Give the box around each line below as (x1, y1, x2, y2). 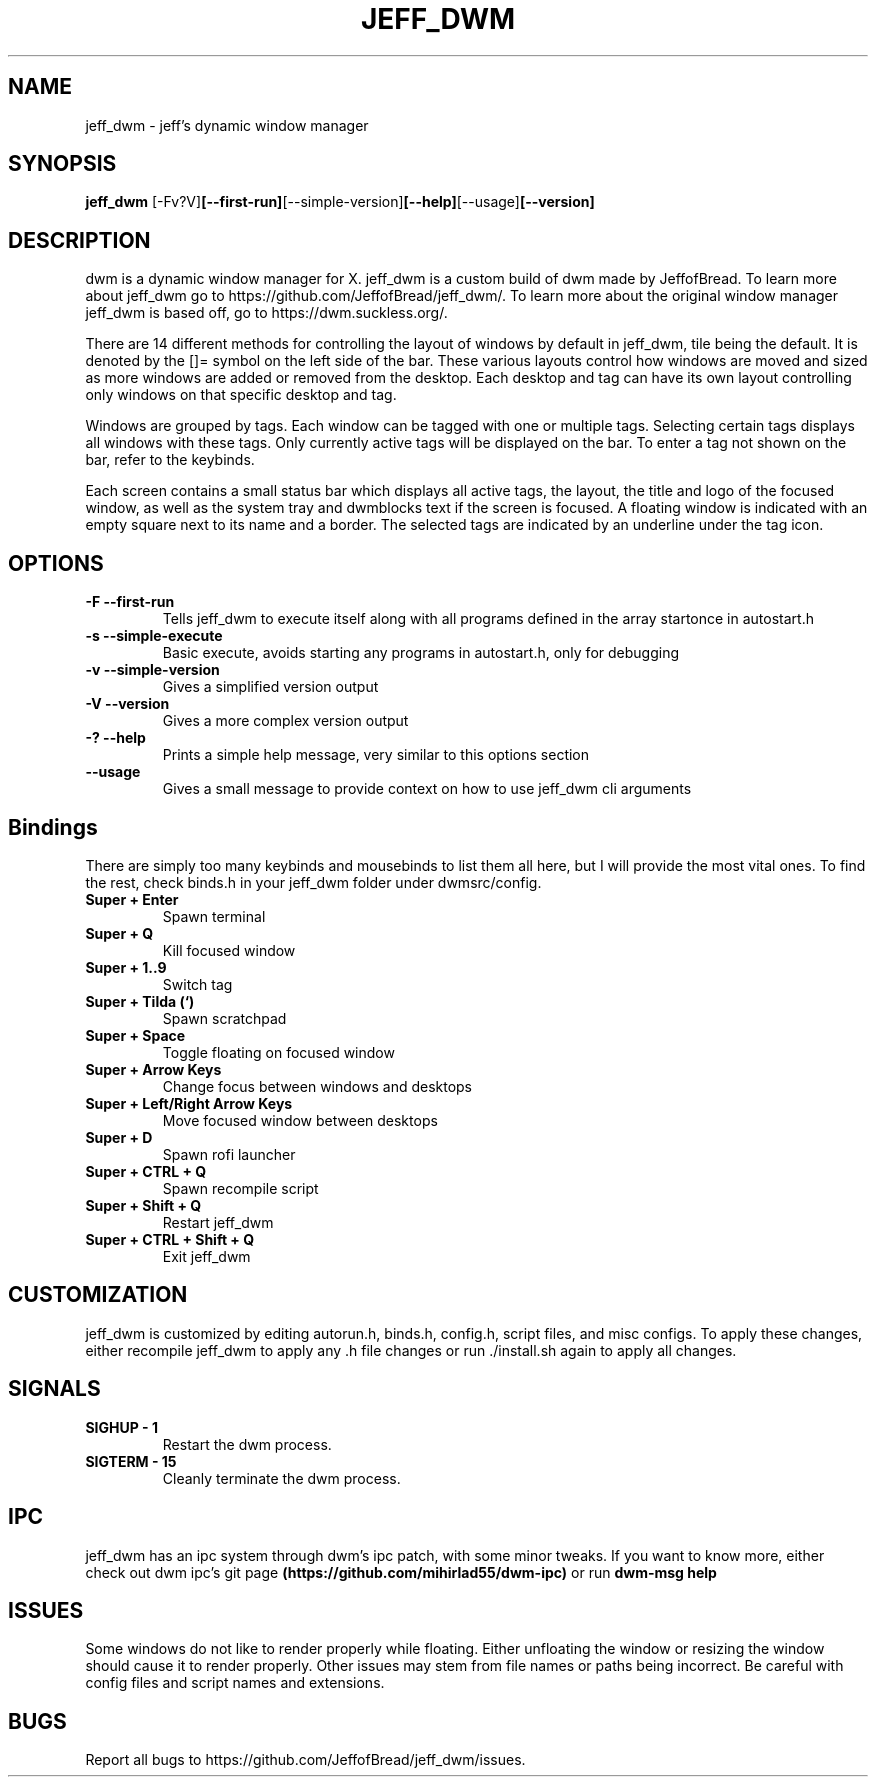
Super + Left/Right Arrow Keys (85, 1094, 293, 1112)
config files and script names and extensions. (85, 1674, 385, 1692)
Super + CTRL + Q (85, 1162, 207, 1180)
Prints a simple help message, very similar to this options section (162, 746, 590, 764)
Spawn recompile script (162, 1179, 319, 1197)
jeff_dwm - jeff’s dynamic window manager (85, 116, 369, 134)
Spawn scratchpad (162, 1009, 287, 1027)
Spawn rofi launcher (162, 1145, 296, 1163)
